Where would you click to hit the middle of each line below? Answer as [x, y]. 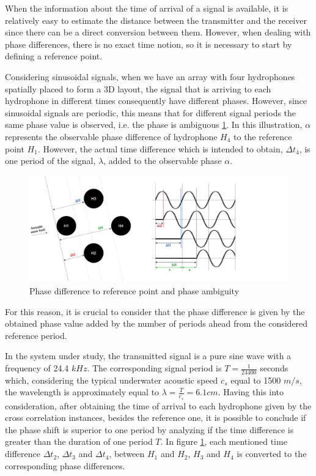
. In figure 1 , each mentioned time [224, 441]
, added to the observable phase [163, 161]
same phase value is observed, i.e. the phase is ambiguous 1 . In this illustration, [154, 125]
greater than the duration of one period [79, 441]
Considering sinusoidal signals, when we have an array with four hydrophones [150, 76]
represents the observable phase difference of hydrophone [111, 136]
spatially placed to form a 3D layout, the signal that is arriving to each [138, 88]
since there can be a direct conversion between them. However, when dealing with [158, 32]
